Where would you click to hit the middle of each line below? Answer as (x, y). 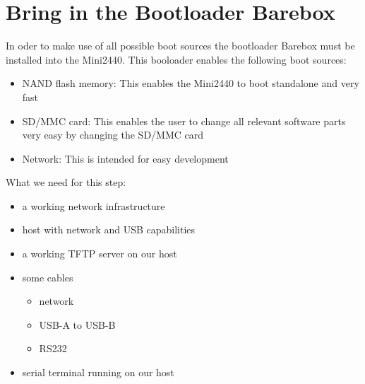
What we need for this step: (66, 182)
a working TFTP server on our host (100, 254)
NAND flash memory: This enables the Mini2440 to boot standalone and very (191, 83)
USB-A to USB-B (77, 324)
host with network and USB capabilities (109, 229)
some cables (48, 277)
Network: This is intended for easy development (125, 158)
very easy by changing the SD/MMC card (113, 135)
